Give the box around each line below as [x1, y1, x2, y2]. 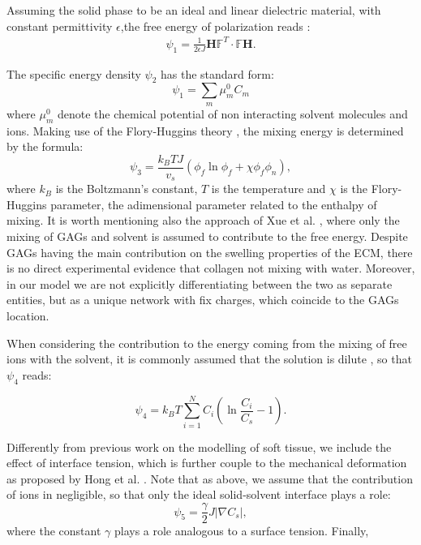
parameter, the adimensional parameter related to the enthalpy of [50, 195, 377, 212]
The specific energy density [6, 65, 141, 82]
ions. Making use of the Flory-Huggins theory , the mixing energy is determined [6, 122, 404, 139]
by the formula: [6, 138, 84, 155]
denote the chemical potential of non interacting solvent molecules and [57, 105, 408, 122]
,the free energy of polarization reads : [120, 17, 311, 34]
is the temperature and [211, 180, 326, 197]
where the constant [6, 522, 101, 539]
